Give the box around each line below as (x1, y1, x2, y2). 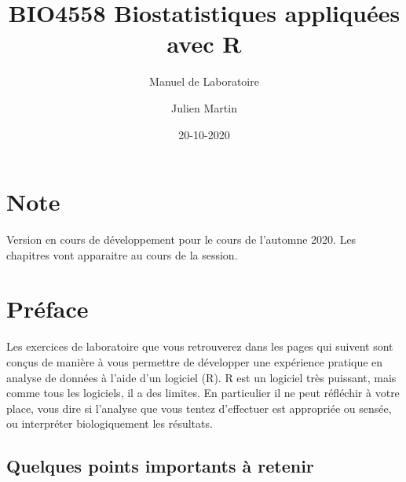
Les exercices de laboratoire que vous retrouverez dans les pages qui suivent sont (6, 338, 393, 355)
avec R (166, 28, 242, 60)
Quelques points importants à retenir (6, 454, 314, 478)
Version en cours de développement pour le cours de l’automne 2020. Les (6, 231, 357, 248)
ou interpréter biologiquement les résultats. (6, 415, 213, 432)
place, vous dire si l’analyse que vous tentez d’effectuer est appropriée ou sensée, (6, 399, 392, 416)
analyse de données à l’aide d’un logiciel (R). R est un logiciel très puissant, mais (6, 369, 397, 385)
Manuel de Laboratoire (149, 73, 259, 90)
